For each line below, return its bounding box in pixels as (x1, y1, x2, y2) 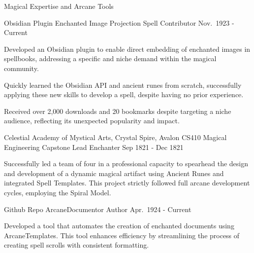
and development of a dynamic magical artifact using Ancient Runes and (4, 168, 224, 178)
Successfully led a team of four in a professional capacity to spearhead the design (4, 158, 249, 169)
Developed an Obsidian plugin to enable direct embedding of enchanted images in (4, 43, 251, 54)
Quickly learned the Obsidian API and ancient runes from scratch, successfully (4, 79, 242, 90)
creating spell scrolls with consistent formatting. (4, 240, 149, 250)
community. (4, 63, 39, 73)
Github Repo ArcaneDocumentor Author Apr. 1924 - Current (4, 204, 191, 214)
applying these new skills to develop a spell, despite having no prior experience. (4, 89, 244, 100)
